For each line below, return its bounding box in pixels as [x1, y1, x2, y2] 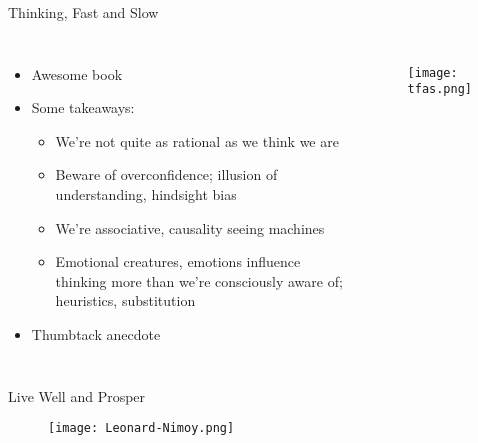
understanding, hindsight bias [55, 183, 237, 204]
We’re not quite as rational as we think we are [55, 130, 339, 151]
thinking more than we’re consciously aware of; [55, 270, 343, 291]
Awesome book [31, 63, 123, 84]
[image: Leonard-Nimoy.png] [48, 421, 235, 436]
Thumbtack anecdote [31, 323, 161, 344]
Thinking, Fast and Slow [8, 2, 159, 22]
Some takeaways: [31, 97, 135, 118]
